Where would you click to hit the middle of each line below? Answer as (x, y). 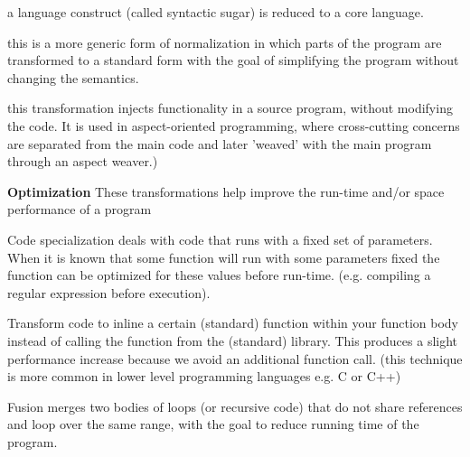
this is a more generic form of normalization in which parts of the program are (225, 42)
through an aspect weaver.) (83, 161)
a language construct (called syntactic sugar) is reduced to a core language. (216, 12)
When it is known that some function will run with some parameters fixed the (224, 257)
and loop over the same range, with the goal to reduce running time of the (213, 424)
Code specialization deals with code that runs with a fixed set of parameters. (220, 239)
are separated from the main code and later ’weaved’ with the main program (220, 143)
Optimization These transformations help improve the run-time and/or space (226, 191)
